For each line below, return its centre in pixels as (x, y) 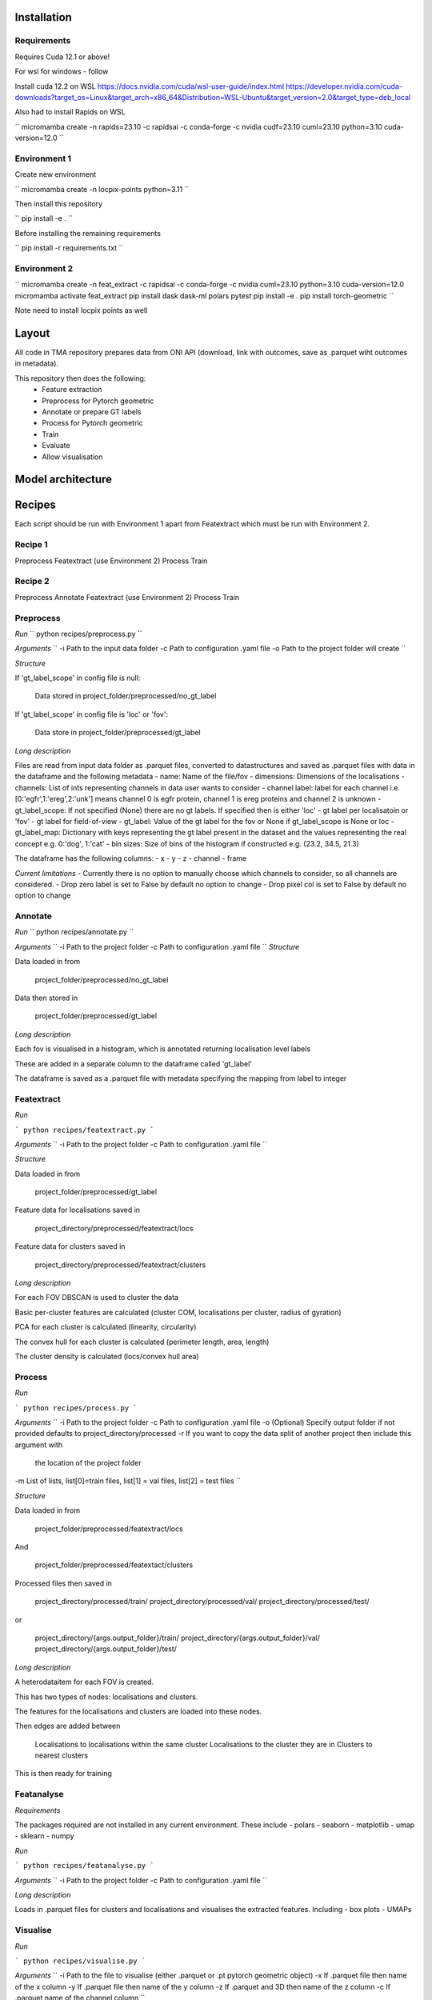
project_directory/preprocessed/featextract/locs (114, 1228)
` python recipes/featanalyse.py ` (85, 1866)
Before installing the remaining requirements (88, 233)
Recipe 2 (32, 582)
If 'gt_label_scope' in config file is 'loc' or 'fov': (91, 714)
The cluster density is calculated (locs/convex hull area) (107, 1356)
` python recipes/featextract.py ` (85, 1130)
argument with (39, 1445)
